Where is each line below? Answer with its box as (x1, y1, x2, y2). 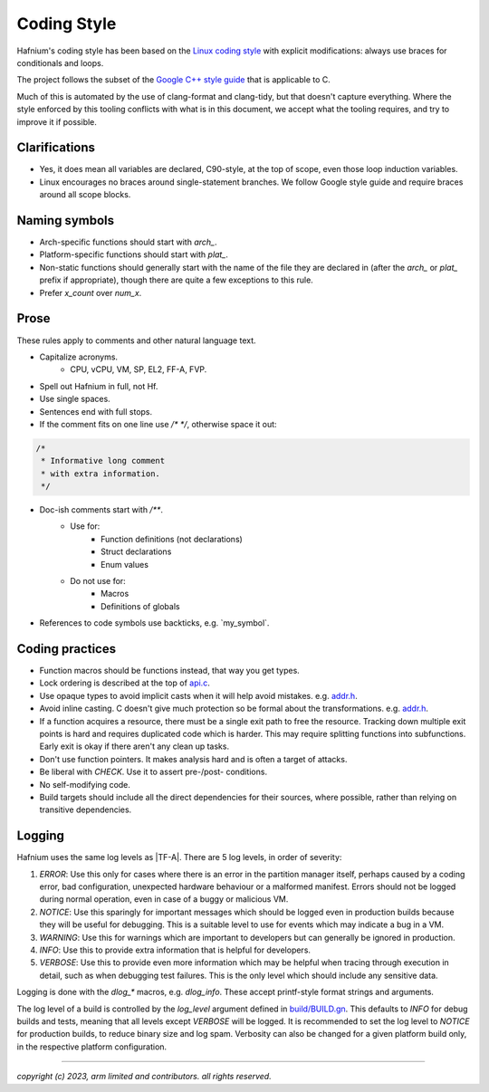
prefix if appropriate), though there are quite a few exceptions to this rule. (39, 274, 314, 285)
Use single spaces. (39, 394, 110, 405)
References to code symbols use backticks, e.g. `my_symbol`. (39, 618, 270, 628)
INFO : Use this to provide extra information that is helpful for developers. (39, 944, 312, 955)
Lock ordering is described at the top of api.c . (39, 677, 210, 688)
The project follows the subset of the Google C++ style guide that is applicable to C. (16, 74, 331, 85)
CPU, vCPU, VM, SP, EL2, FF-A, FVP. (70, 364, 207, 375)
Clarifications (16, 140, 95, 156)
